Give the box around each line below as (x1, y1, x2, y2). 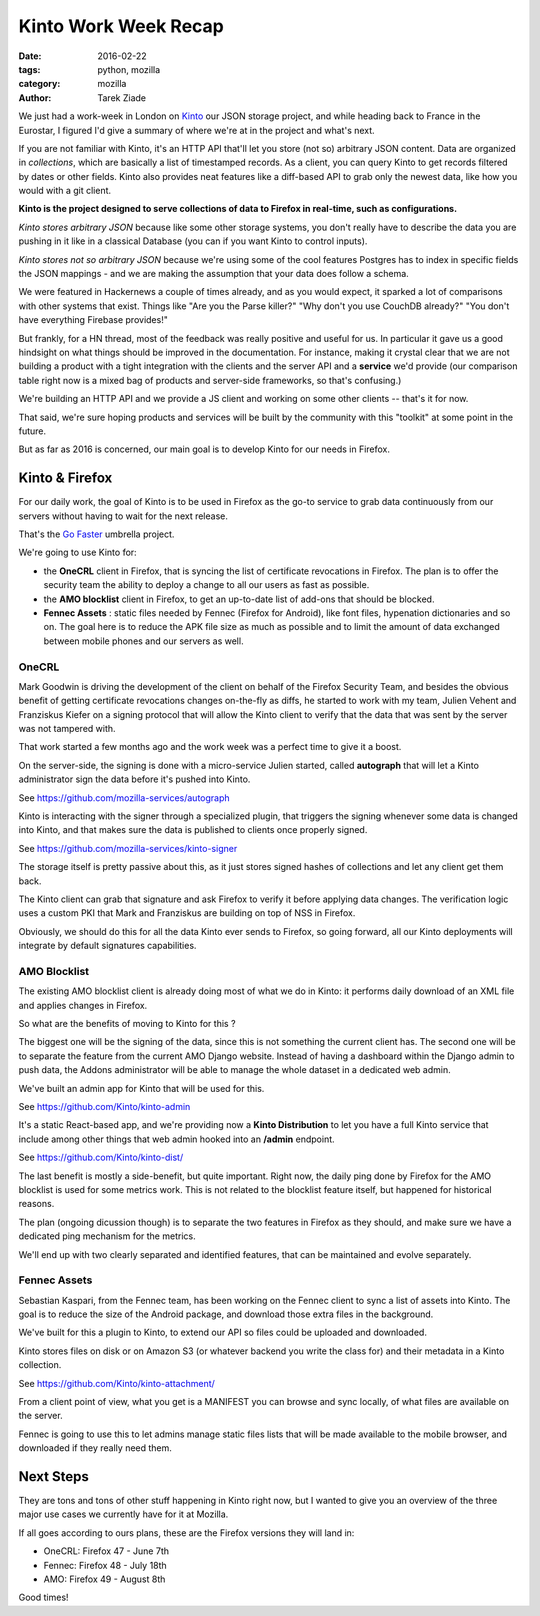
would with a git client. (18, 185, 112, 197)
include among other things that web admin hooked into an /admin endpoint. (18, 1133, 335, 1145)
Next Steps (18, 1468, 89, 1485)
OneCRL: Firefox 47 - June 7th (43, 1545, 170, 1557)
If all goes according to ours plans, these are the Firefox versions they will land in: (18, 1526, 355, 1539)
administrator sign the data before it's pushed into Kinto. (18, 773, 251, 785)
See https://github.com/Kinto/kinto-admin (18, 1101, 191, 1112)
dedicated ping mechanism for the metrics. (18, 1230, 196, 1242)
